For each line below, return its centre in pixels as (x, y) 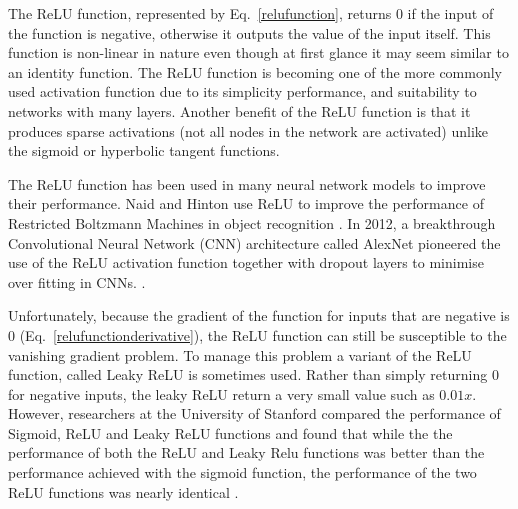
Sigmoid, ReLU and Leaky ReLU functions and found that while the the (230, 432)
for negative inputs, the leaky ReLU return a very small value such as (221, 393)
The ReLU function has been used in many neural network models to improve (247, 183)
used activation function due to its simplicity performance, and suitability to (242, 91)
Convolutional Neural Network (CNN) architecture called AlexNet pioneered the (254, 242)
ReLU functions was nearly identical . (123, 491)
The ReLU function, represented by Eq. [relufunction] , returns (200, 13)
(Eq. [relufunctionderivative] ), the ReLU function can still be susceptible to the (263, 334)
